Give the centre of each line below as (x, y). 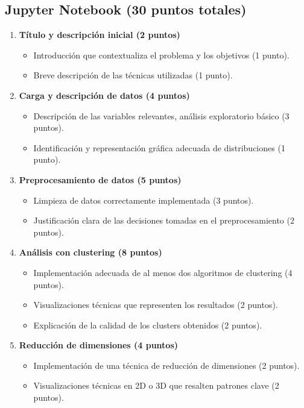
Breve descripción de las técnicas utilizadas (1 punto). (133, 75)
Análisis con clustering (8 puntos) (90, 252)
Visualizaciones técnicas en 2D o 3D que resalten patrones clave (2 (156, 385)
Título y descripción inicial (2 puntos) (100, 35)
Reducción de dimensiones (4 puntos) (99, 345)
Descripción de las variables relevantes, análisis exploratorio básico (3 (161, 115)
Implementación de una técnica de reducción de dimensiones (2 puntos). (166, 365)
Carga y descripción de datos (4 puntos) (104, 95)
